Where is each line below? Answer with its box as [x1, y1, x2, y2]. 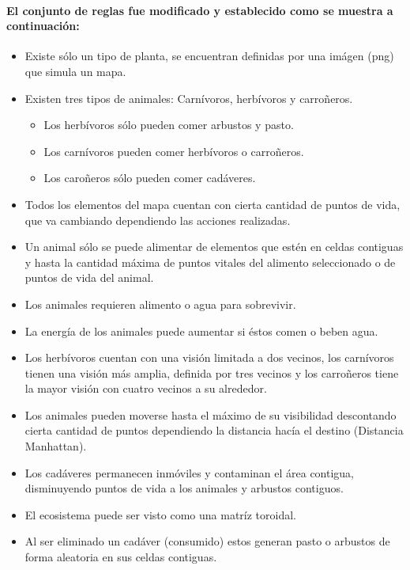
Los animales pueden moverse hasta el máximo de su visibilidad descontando [24, 406, 397, 423]
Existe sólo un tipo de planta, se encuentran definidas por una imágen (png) [24, 47, 394, 64]
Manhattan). [24, 438, 87, 454]
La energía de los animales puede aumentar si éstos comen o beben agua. [24, 322, 378, 339]
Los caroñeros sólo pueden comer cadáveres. [43, 169, 256, 186]
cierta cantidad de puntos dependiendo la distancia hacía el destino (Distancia [24, 422, 404, 439]
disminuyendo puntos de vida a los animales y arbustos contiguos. [24, 480, 344, 496]
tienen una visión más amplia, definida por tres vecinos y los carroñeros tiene [24, 364, 399, 381]
